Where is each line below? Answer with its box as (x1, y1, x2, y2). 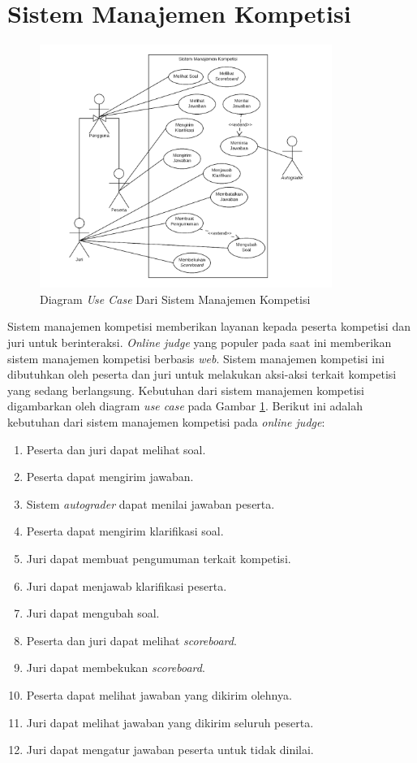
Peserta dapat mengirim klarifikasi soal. (26, 522, 224, 540)
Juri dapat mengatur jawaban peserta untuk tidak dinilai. (26, 741, 314, 758)
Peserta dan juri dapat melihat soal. (26, 440, 206, 457)
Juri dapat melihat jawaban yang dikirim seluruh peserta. (26, 713, 314, 730)
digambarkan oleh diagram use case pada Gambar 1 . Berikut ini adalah (7, 397, 363, 414)
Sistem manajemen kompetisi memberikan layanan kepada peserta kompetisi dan (7, 318, 411, 335)
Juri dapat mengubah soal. (26, 605, 160, 622)
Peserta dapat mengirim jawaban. (26, 468, 194, 485)
